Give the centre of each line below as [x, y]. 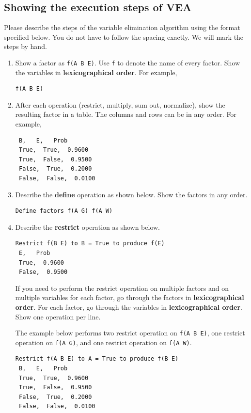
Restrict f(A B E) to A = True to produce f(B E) [97, 359]
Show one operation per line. [58, 316]
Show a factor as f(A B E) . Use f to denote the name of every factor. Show [128, 62]
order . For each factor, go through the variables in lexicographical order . [129, 307]
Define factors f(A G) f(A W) [64, 211]
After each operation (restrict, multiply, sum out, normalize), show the [120, 104]
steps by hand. [25, 46]
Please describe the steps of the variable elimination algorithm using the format [122, 27]
